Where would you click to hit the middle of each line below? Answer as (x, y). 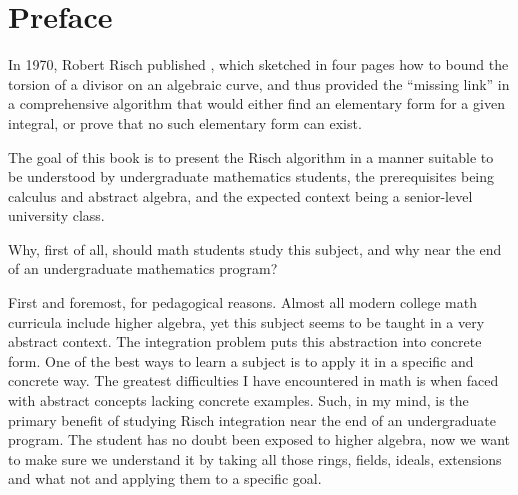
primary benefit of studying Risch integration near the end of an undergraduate (252, 419)
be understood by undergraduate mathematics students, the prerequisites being (251, 176)
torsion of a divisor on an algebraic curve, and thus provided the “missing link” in (259, 83)
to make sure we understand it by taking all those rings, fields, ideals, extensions (255, 458)
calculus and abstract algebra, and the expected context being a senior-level (240, 195)
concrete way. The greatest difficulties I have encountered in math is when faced (253, 380)
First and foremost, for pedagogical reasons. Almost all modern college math (242, 302)
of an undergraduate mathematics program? (143, 268)
